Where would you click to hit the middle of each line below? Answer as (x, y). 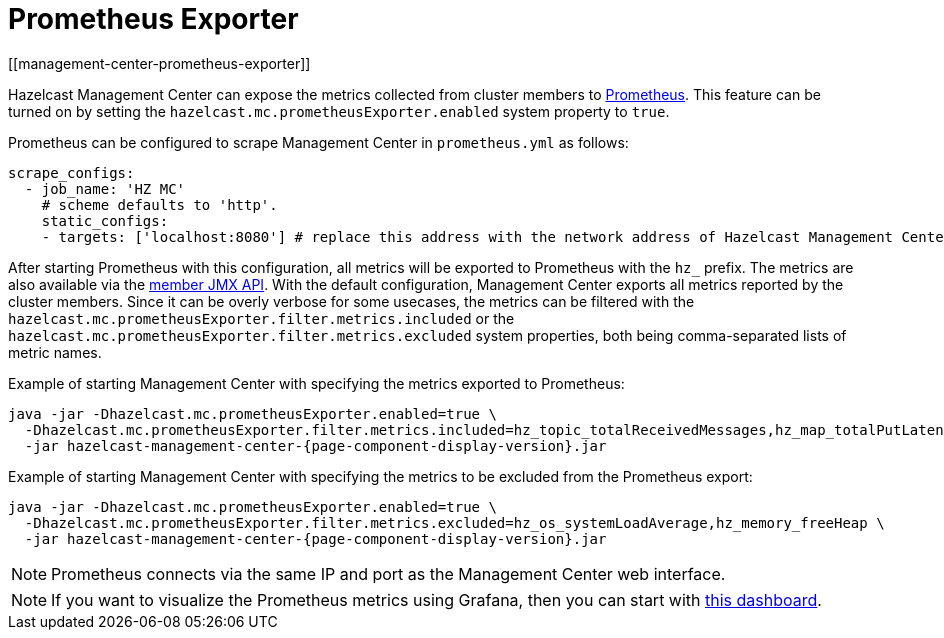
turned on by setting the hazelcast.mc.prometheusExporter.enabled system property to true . (339, 111)
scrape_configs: (71, 172)
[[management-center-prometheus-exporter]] (159, 63)
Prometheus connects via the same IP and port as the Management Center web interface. (388, 573)
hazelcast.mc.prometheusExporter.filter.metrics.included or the (261, 318)
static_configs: (105, 220)
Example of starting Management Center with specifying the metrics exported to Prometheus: (316, 383)
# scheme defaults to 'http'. (159, 204)
